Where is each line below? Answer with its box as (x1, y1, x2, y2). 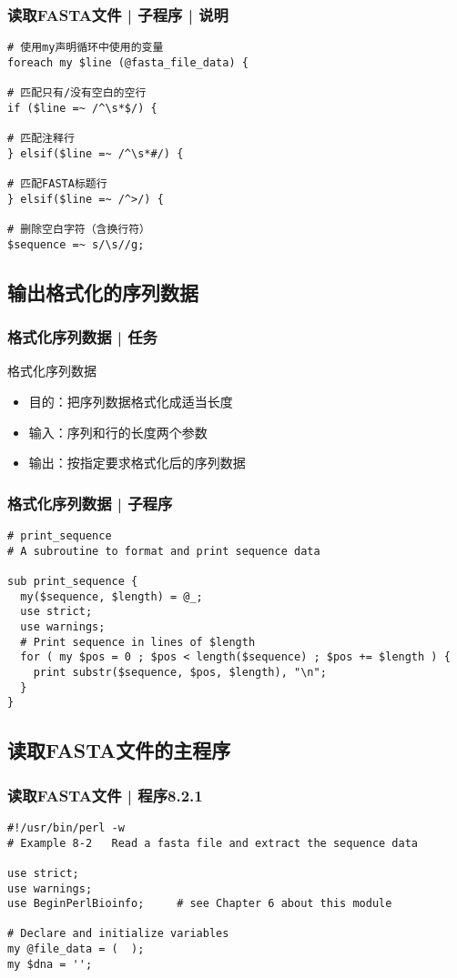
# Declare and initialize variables (7, 927, 229, 941)
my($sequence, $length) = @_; (20, 590, 203, 603)
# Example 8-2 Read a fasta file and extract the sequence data (7, 836, 419, 850)
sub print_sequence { (7, 574, 138, 588)
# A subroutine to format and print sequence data (7, 544, 320, 558)
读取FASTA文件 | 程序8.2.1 (7, 783, 203, 806)
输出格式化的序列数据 (7, 277, 198, 306)
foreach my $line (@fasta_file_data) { (7, 55, 249, 69)
